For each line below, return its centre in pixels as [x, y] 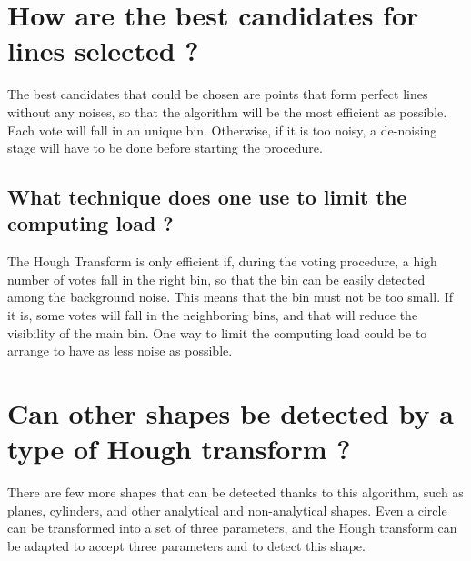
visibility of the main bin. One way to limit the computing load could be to [217, 332]
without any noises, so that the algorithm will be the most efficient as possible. [227, 111]
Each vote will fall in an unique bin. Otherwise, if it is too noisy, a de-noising [222, 130]
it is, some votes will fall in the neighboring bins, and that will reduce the [213, 315]
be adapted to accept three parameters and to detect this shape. [186, 545]
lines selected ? [103, 50]
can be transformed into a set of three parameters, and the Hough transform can [232, 528]
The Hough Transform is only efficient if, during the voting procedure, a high [222, 261]
